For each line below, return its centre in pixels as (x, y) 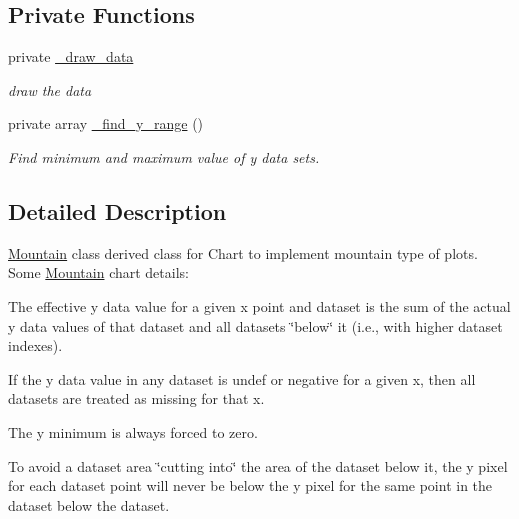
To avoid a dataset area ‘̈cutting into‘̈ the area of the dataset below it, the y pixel (258, 465)
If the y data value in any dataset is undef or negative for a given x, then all (242, 378)
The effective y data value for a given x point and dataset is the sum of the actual (259, 305)
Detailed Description (117, 210)
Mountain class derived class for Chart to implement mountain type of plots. (243, 252)
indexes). (35, 345)
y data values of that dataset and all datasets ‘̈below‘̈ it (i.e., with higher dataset (255, 325)
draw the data (50, 89)
